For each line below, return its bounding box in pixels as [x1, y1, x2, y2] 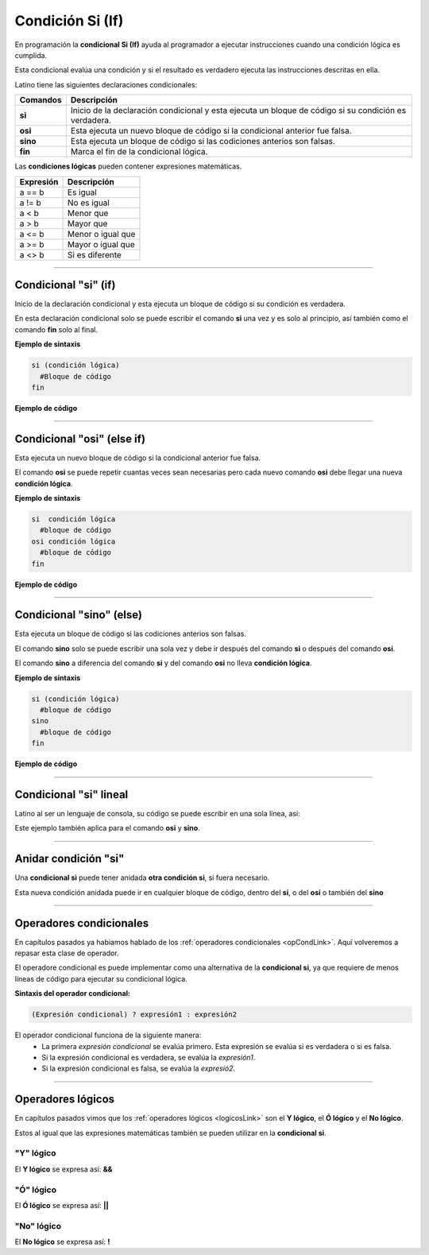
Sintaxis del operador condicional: [14, 989, 131, 998]
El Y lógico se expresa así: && [14, 1164, 113, 1174]
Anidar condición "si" [14, 852, 125, 866]
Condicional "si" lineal [14, 788, 129, 801]
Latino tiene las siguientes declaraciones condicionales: [14, 79, 198, 89]
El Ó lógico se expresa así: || [14, 1200, 109, 1210]
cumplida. [14, 50, 48, 60]
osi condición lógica [31, 536, 116, 546]
